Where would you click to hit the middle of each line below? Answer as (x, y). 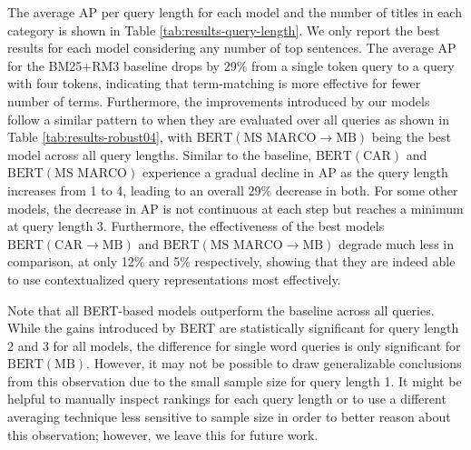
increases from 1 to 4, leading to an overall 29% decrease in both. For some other (233, 190)
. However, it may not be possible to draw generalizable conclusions (274, 363)
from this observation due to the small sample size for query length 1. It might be (235, 380)
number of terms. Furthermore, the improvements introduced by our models (219, 100)
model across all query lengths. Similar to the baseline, (160, 154)
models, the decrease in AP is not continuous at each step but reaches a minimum (235, 208)
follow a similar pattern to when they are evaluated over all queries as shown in (228, 119)
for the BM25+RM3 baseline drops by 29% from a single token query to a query (231, 65)
